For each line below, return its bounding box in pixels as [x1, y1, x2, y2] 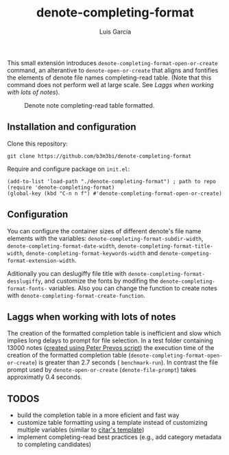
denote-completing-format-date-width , [7, 242, 117, 250]
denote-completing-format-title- [117, 242, 214, 250]
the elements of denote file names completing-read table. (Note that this [7, 73, 212, 82]
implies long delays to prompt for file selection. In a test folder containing [7, 336, 214, 345]
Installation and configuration [7, 121, 136, 133]
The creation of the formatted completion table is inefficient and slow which [7, 329, 221, 338]
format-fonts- [7, 285, 48, 292]
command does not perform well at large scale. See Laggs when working [7, 80, 214, 89]
